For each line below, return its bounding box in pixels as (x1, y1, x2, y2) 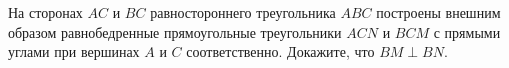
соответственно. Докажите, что (186, 41, 375, 62)
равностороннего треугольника (150, 2, 336, 22)
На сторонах (8, 2, 83, 22)
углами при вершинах (8, 41, 140, 62)
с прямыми (433, 21, 501, 42)
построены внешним (376, 2, 501, 22)
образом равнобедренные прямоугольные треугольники (8, 21, 342, 42)
